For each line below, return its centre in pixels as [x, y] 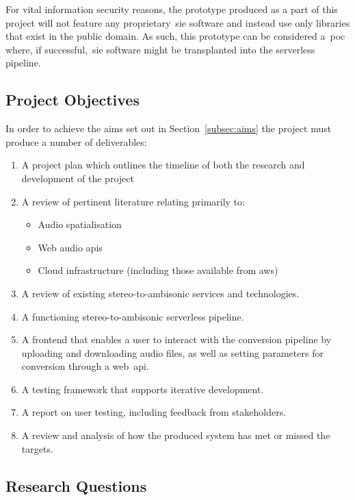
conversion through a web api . [85, 366]
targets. [37, 448]
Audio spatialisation [80, 224]
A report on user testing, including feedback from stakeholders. [154, 412]
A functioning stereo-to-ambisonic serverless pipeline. [133, 316]
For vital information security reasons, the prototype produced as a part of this [172, 9]
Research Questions [76, 485]
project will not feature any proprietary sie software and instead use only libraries [178, 22]
